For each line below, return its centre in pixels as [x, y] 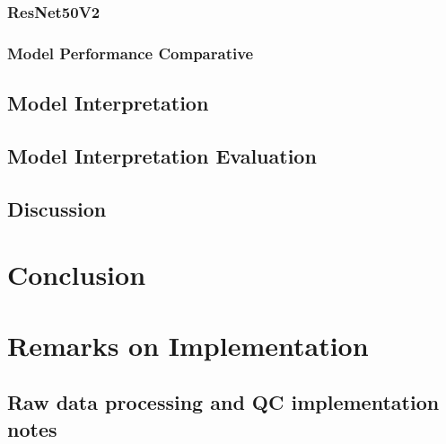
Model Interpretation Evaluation [162, 155]
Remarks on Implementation [188, 345]
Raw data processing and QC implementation [223, 402]
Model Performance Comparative [131, 53]
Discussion [57, 208]
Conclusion [77, 275]
